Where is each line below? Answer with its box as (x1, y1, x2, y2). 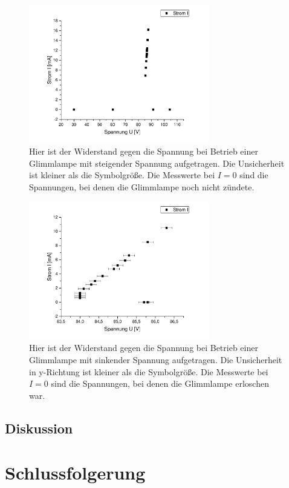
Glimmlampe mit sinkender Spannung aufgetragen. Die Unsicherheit (29, 353, 282, 366)
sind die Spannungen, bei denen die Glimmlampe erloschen (51, 377, 269, 390)
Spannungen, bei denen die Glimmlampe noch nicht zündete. (29, 180, 255, 193)
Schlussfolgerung (5, 460, 146, 485)
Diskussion (5, 418, 73, 437)
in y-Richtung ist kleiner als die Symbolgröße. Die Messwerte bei (29, 365, 268, 378)
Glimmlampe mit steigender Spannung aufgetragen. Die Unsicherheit (29, 156, 285, 169)
